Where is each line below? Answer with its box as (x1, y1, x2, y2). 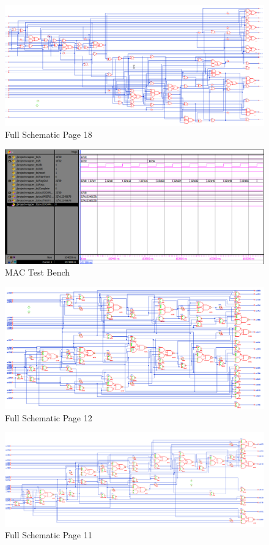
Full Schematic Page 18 (5, 128, 92, 141)
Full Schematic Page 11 (5, 528, 92, 541)
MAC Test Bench (5, 266, 70, 279)
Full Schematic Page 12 (5, 411, 92, 424)
